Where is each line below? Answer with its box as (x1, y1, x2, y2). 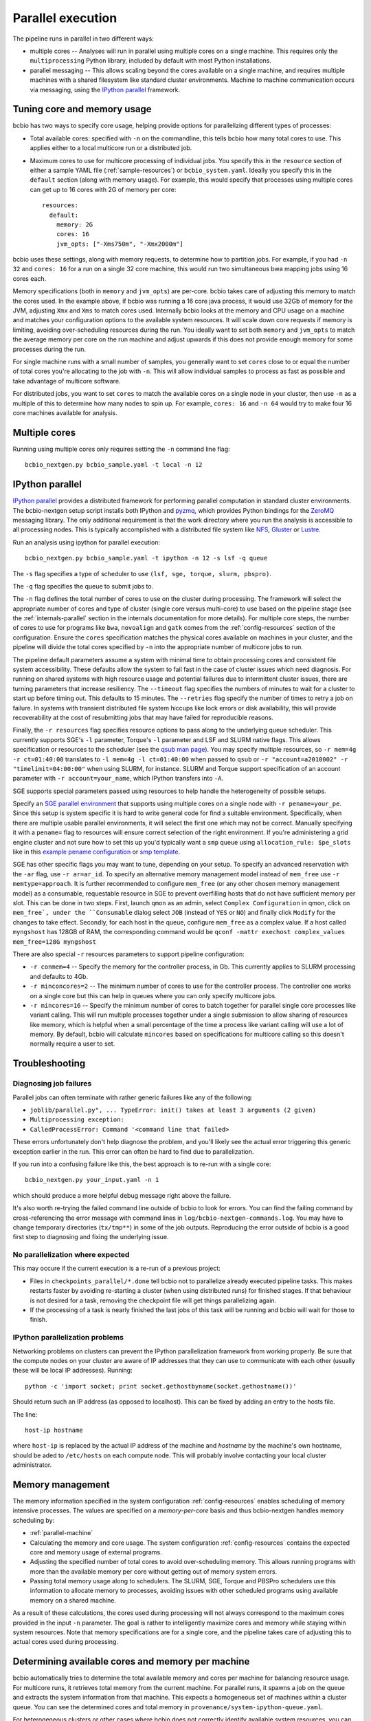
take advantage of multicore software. (12, 377, 121, 385)
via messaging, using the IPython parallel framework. (30, 85, 181, 94)
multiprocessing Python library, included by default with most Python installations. (30, 56, 271, 65)
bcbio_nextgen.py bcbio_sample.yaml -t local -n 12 (25, 461, 203, 469)
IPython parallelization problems (12, 1333, 124, 1342)
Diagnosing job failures (12, 1079, 92, 1088)
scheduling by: (12, 1516, 55, 1524)
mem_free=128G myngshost (12, 938, 96, 946)
